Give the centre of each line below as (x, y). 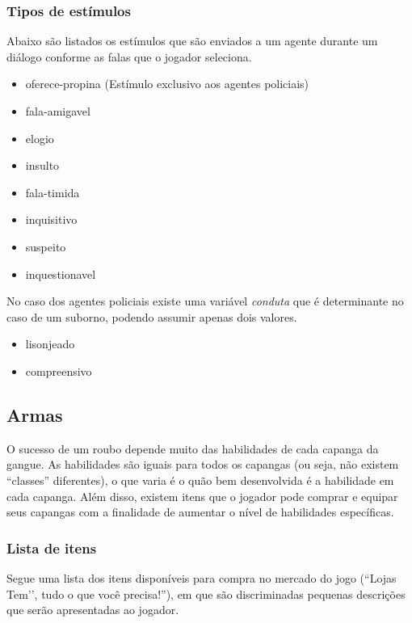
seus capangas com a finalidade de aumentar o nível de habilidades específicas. (200, 512)
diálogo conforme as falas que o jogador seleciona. (129, 56)
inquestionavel (61, 274)
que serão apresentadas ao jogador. (93, 610)
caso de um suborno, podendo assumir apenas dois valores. (152, 316)
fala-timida (53, 192)
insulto (42, 165)
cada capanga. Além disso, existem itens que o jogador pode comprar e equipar (202, 496)
